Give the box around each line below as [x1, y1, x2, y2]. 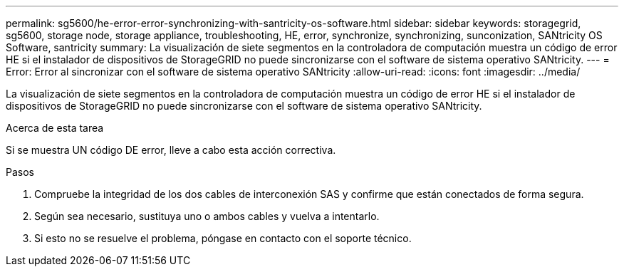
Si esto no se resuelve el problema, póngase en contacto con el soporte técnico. [34, 232, 412, 244]
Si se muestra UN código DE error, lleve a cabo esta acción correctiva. [6, 144, 336, 156]
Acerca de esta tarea [6, 122, 104, 134]
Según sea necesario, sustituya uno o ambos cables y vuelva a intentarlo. [34, 210, 380, 222]
